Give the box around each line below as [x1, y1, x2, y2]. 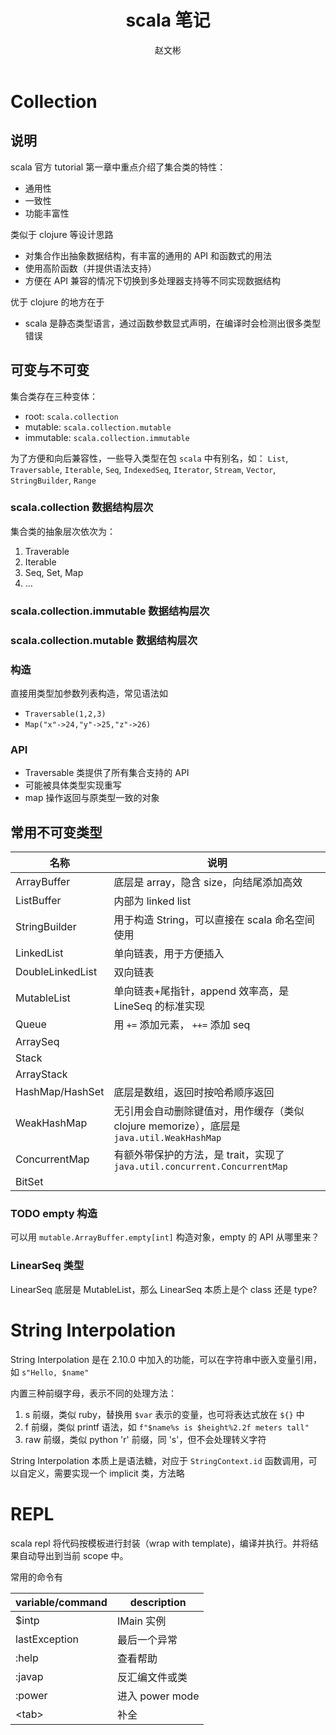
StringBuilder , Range [10, 474, 97, 486]
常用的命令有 [10, 1571, 63, 1583]
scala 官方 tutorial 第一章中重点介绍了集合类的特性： [10, 161, 227, 173]
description [129, 1595, 187, 1609]
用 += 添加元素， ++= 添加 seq [113, 1018, 251, 1032]
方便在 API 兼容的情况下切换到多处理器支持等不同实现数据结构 [24, 274, 282, 286]
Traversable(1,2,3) [24, 709, 107, 719]
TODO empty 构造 [10, 1207, 98, 1221]
